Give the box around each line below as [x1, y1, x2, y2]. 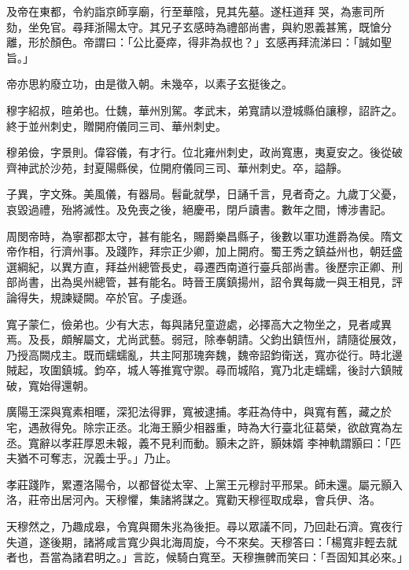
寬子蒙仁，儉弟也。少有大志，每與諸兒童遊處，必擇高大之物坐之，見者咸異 [6, 315, 392, 332]
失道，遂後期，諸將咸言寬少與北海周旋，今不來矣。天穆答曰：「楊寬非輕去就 [6, 533, 397, 550]
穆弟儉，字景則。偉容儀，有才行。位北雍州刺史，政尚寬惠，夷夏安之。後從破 [6, 144, 403, 160]
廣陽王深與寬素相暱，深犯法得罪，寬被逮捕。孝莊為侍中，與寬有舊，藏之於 [6, 403, 392, 420]
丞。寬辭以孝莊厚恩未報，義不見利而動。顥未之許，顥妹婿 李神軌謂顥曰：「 [6, 434, 390, 450]
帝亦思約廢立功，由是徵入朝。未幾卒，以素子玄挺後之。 [6, 75, 293, 92]
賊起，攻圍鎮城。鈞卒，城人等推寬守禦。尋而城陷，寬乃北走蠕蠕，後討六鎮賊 [6, 362, 403, 378]
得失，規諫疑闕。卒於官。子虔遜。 [17, 289, 193, 305]
